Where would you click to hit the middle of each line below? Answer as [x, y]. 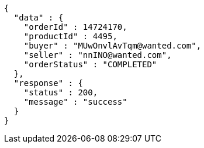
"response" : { [48, 83]
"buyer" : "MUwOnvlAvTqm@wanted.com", [113, 46]
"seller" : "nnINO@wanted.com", [98, 55]
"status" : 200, [61, 92]
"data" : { [39, 18]
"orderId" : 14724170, [75, 27]
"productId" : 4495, [70, 36]
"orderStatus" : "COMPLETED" [90, 64]
